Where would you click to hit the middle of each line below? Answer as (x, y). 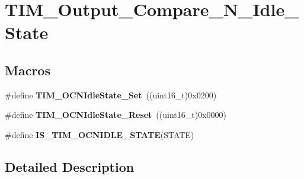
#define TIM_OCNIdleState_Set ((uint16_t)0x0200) (111, 95)
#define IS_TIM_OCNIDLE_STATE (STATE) (100, 134)
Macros (28, 70)
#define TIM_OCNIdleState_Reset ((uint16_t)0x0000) (116, 115)
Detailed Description (70, 166)
